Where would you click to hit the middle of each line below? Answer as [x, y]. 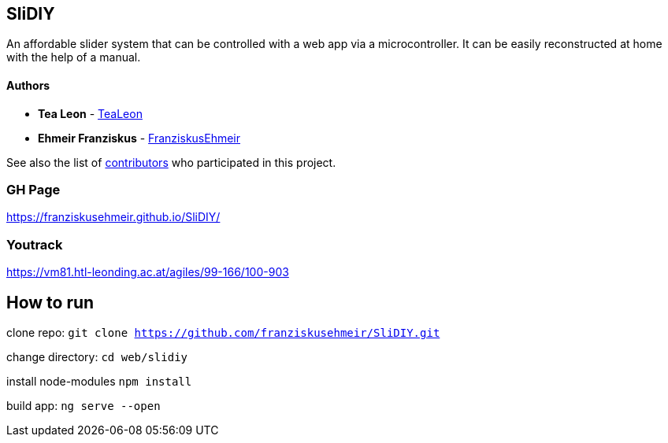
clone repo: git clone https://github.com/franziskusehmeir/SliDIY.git [223, 332]
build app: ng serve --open [83, 405]
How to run [50, 302]
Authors [28, 86]
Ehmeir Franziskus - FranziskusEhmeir [139, 138]
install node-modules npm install [99, 381]
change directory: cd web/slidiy [97, 356]
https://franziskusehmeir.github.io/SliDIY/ [113, 217]
